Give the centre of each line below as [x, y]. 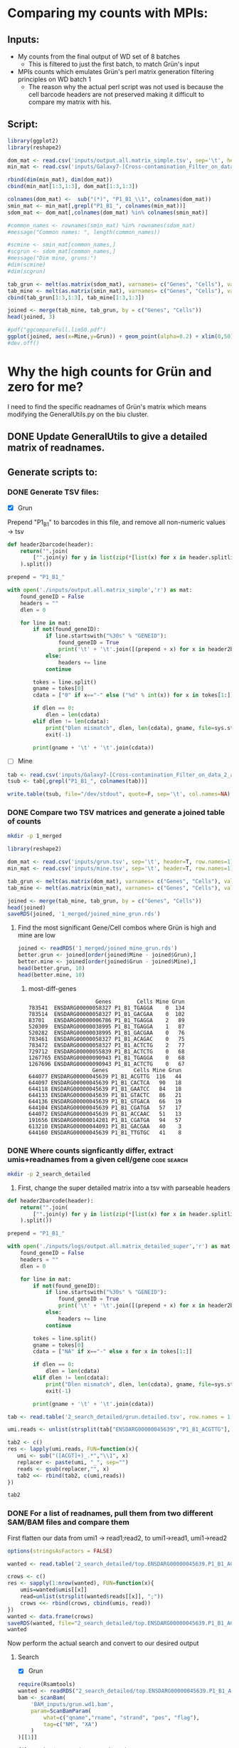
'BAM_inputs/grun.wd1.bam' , [72, 1704]
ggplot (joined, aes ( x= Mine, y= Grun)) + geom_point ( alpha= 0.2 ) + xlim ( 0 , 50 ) [121, 336]
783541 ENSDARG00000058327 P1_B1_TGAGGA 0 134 [106, 1008]
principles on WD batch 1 [54, 79]
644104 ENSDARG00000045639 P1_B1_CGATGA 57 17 [105, 1107]
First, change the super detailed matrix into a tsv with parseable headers [124, 1188]
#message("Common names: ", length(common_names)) [84, 232]
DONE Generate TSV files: [53, 492]
